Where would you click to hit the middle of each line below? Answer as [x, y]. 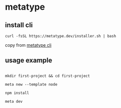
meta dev [14, 101]
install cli [19, 25]
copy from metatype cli [28, 45]
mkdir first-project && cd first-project [48, 76]
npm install [17, 93]
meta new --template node [31, 84]
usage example [29, 61]
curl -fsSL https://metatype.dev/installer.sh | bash [61, 36]
